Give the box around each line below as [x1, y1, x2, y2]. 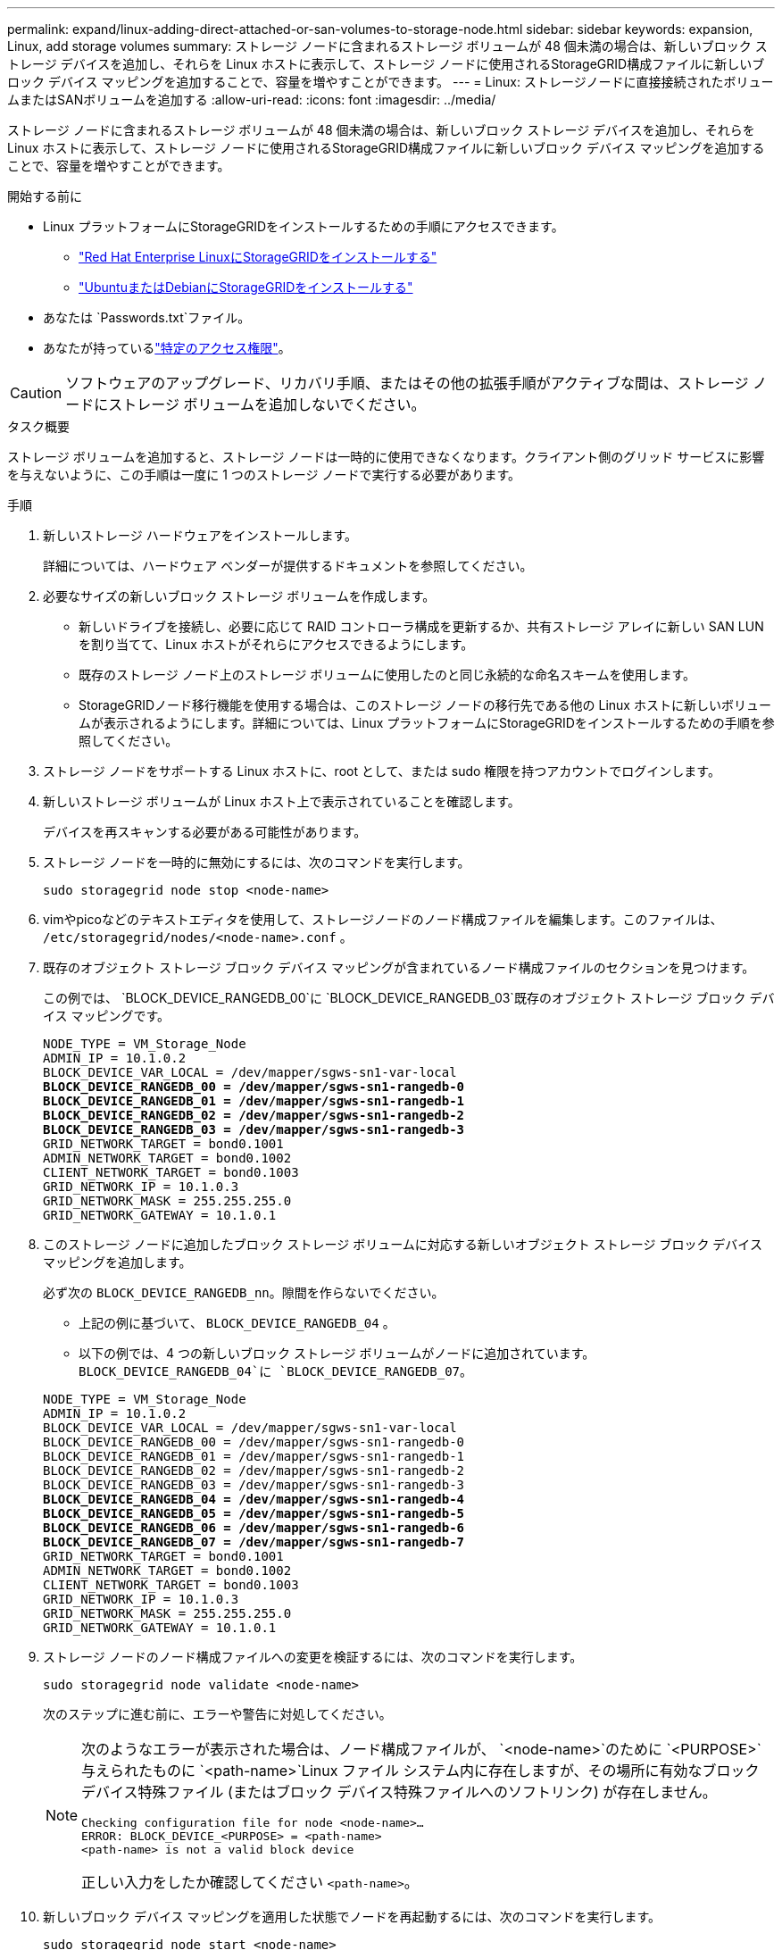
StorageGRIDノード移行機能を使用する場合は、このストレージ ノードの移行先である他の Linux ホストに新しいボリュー [79, 697, 771, 712]
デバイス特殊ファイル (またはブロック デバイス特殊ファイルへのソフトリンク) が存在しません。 [81, 1783, 717, 1801]
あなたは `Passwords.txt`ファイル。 [43, 310, 251, 325]
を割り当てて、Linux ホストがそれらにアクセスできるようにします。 [79, 637, 474, 652]
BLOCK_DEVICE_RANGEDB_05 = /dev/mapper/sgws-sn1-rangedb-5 [43, 1506, 465, 1521]
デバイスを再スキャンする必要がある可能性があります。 [43, 824, 367, 839]
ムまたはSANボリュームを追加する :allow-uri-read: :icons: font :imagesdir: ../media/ [7, 92, 496, 107]
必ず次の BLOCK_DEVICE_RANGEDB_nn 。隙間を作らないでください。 [43, 1285, 445, 1300]
